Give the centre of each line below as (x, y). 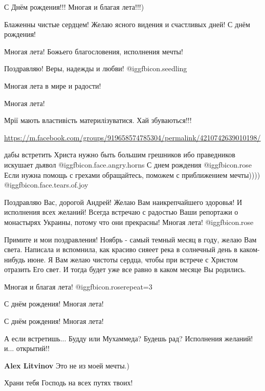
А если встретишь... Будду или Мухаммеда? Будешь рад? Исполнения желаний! (129, 338)
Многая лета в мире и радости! (53, 85)
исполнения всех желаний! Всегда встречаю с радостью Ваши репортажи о (121, 212)
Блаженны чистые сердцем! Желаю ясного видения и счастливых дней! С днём (127, 24)
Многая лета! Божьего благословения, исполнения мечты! (94, 51)
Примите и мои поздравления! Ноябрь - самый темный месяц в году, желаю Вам (130, 239)
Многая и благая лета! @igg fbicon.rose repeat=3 (78, 286)
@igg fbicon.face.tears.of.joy (46, 185)
